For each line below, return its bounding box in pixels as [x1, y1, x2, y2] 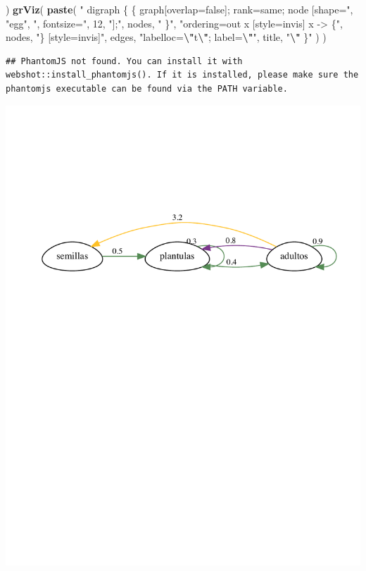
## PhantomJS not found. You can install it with [6, 56, 243, 66]
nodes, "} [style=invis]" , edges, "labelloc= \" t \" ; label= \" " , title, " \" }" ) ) [6, 30, 327, 44]
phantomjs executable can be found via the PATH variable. [6, 83, 288, 94]
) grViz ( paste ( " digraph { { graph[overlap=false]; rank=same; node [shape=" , [6, 2, 353, 16]
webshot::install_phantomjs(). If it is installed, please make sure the [6, 70, 359, 80]
